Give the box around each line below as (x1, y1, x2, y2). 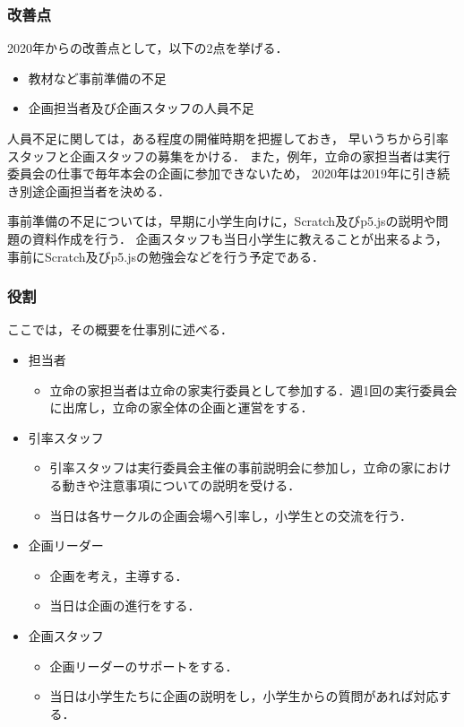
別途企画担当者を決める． (19, 181, 170, 200)
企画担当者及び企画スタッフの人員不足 (28, 99, 254, 117)
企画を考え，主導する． (49, 566, 188, 584)
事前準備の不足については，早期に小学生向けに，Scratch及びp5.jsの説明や (7, 212, 436, 230)
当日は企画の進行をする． (49, 596, 201, 615)
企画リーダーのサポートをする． (49, 656, 238, 675)
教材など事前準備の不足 (28, 68, 167, 87)
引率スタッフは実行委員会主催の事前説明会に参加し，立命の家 (49, 458, 414, 477)
